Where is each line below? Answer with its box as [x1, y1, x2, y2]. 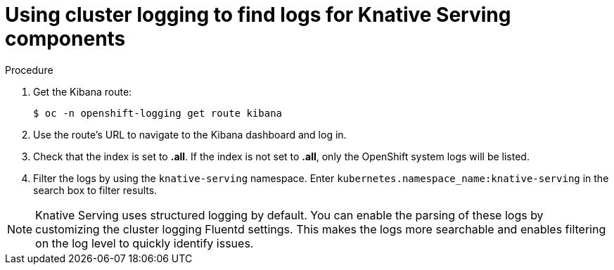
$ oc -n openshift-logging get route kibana [33, 107, 283, 119]
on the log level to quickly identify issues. [35, 236, 254, 250]
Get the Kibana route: [33, 85, 132, 98]
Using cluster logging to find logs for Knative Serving [5, 3, 511, 27]
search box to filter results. [33, 184, 158, 196]
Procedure [5, 63, 53, 76]
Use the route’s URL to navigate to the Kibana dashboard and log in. [33, 128, 347, 141]
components [5, 27, 126, 51]
